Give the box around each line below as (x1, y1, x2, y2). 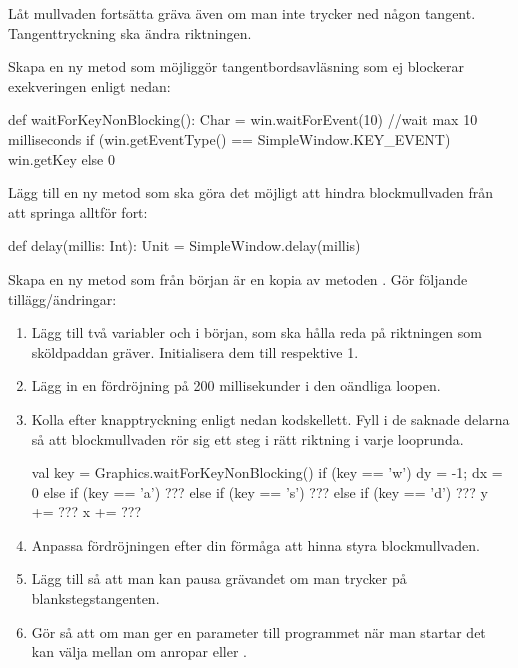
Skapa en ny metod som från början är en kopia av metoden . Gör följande (8, 268, 468, 289)
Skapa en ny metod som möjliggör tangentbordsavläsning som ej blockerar (8, 56, 464, 77)
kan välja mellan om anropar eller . (31, 641, 247, 662)
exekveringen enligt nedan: (8, 75, 171, 96)
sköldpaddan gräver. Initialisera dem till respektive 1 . (31, 341, 359, 362)
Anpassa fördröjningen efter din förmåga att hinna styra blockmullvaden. (31, 534, 480, 555)
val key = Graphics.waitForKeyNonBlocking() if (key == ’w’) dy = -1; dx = (31, 462, 503, 483)
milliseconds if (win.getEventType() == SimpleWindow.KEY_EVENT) (8, 128, 451, 149)
